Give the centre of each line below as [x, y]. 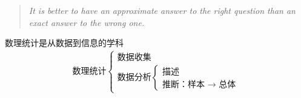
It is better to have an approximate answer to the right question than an [162, 10]
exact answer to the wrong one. [87, 22]
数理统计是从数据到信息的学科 [64, 43]
